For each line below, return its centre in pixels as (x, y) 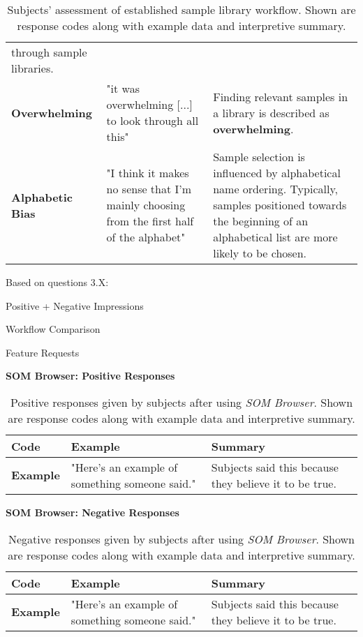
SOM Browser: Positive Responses (90, 376)
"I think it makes (148, 173)
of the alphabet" (146, 237)
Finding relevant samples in (281, 96)
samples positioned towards (280, 205)
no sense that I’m (149, 189)
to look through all (153, 120)
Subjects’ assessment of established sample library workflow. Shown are (181, 9)
